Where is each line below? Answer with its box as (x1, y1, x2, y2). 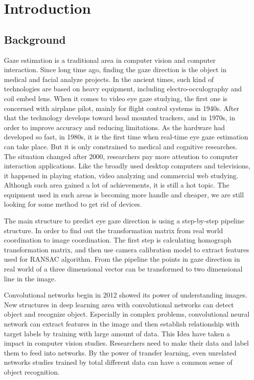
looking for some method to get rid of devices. (4, 199, 142, 209)
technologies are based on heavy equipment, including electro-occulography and (4, 83, 242, 94)
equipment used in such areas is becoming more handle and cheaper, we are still (4, 189, 244, 199)
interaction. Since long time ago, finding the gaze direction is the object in (4, 64, 227, 75)
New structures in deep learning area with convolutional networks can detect (4, 299, 234, 309)
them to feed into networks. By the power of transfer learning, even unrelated (4, 347, 237, 357)
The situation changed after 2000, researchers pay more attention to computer (4, 151, 238, 161)
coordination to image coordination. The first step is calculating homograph (4, 235, 231, 245)
